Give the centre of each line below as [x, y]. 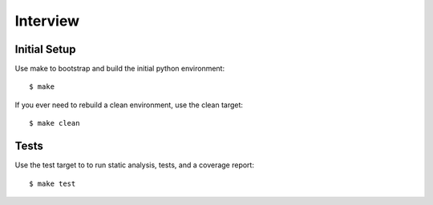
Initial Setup [45, 49]
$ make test [53, 183]
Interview [47, 21]
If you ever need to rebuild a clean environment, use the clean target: [129, 105]
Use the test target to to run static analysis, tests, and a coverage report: [134, 165]
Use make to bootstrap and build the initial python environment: [119, 69]
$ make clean [55, 123]
